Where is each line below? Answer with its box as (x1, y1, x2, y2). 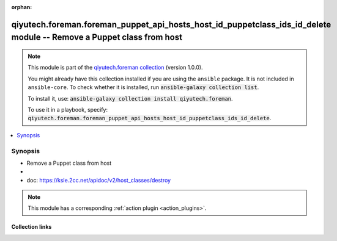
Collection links (11, 223, 52, 231)
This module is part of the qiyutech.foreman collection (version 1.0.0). (28, 64, 203, 71)
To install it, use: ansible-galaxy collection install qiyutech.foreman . (28, 95, 233, 102)
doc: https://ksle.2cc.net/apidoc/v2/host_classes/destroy (26, 176, 171, 184)
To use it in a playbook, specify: (28, 106, 108, 113)
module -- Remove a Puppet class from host (11, 32, 183, 43)
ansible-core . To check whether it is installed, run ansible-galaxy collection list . (28, 84, 259, 91)
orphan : (11, 4, 32, 10)
